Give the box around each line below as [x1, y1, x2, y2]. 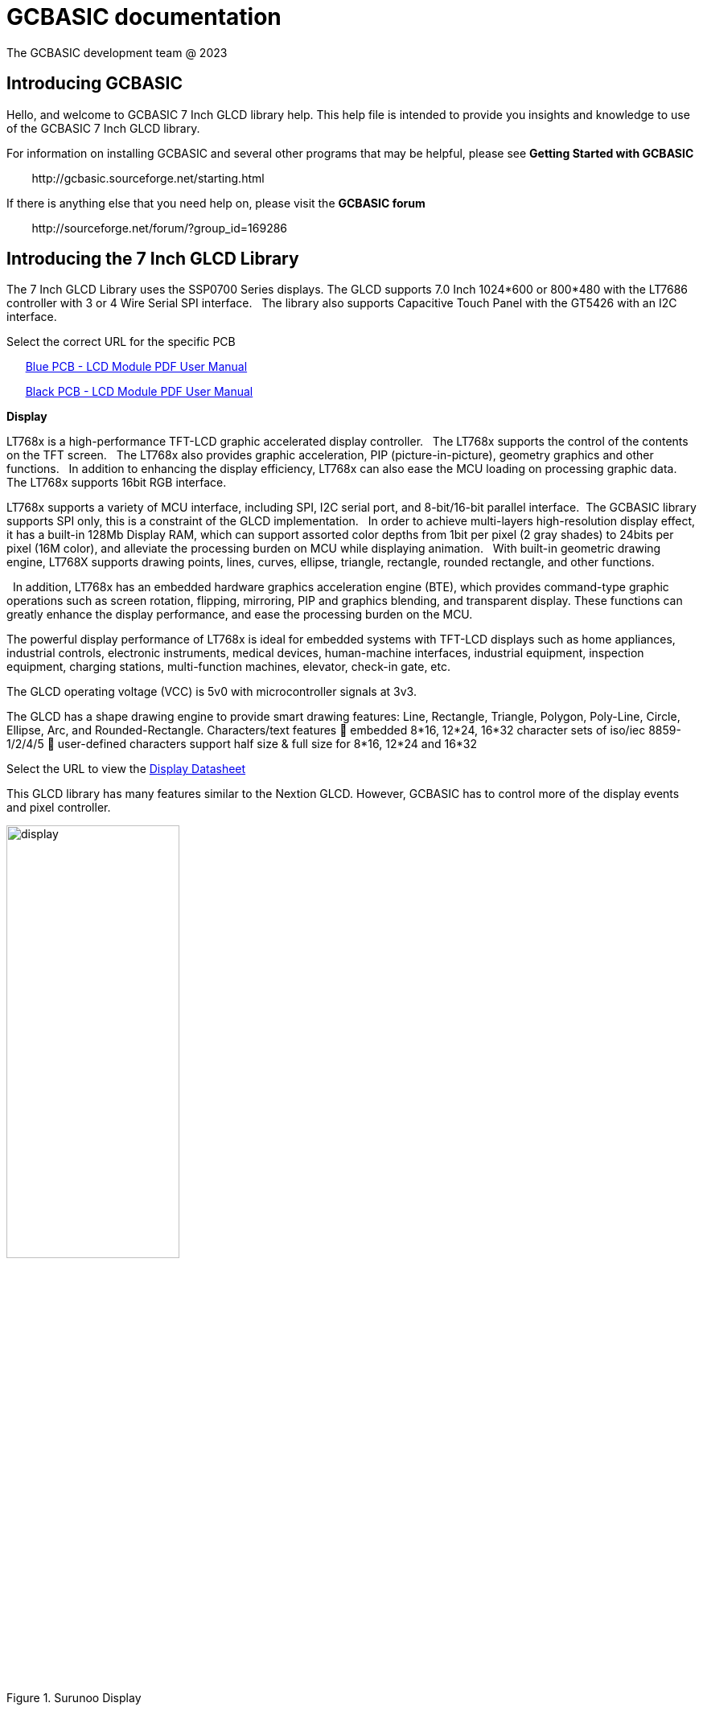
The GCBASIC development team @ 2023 [6, 45, 228, 60]
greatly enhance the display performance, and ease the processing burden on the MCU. [6, 607, 473, 622]
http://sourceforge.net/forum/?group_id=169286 [31, 220, 288, 235]
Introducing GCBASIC [6, 73, 183, 94]
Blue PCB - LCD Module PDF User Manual [25, 360, 248, 374]
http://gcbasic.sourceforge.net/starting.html [31, 171, 265, 185]
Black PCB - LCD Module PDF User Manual [25, 385, 253, 399]
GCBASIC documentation [6, 3, 282, 31]
